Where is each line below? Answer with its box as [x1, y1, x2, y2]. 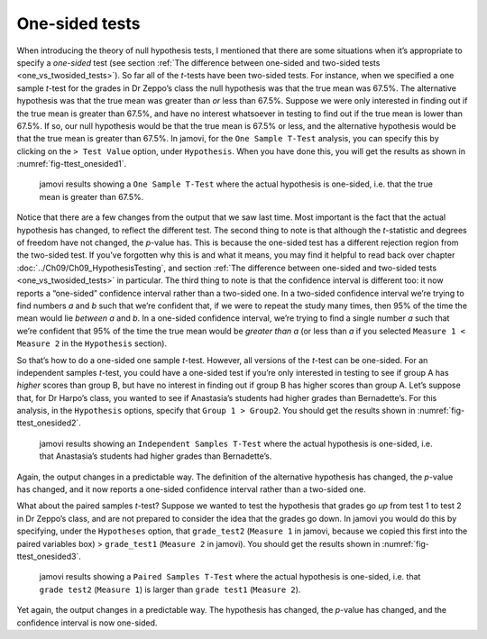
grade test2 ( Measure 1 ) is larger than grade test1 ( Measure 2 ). [39, 584, 301, 595]
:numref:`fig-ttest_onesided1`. [16, 159, 127, 169]
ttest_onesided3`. [16, 551, 81, 561]
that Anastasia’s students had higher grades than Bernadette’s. [39, 451, 272, 461]
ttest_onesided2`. [16, 417, 81, 428]
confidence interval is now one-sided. [16, 617, 158, 628]
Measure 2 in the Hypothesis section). [16, 338, 167, 349]
